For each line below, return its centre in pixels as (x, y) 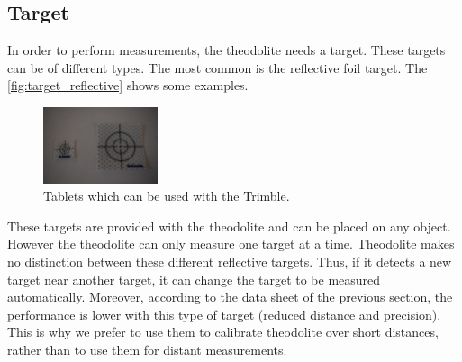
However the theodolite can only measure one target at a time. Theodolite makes (231, 244)
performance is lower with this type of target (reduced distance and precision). (224, 314)
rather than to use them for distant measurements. (147, 350)
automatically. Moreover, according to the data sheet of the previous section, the (230, 297)
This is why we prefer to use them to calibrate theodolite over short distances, (223, 332)
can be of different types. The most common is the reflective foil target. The (217, 67)
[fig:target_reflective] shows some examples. (128, 85)
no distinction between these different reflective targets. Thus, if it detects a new (230, 262)
